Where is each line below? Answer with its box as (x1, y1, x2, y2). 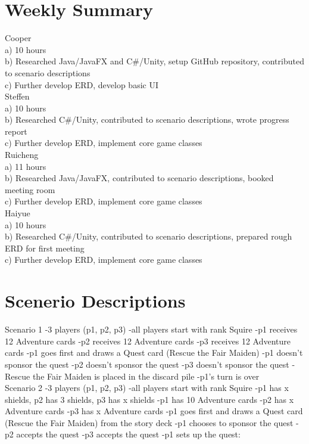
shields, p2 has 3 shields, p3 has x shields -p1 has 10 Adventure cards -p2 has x (5, 393, 294, 405)
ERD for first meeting (5, 241, 85, 254)
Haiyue (5, 207, 30, 219)
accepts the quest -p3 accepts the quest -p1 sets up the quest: (16, 428, 241, 440)
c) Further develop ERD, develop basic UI (5, 78, 158, 91)
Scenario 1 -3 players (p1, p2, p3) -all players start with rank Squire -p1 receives (5, 323, 298, 336)
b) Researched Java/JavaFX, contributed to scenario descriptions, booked (5, 172, 274, 184)
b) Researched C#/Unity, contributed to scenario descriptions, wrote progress (5, 113, 289, 126)
